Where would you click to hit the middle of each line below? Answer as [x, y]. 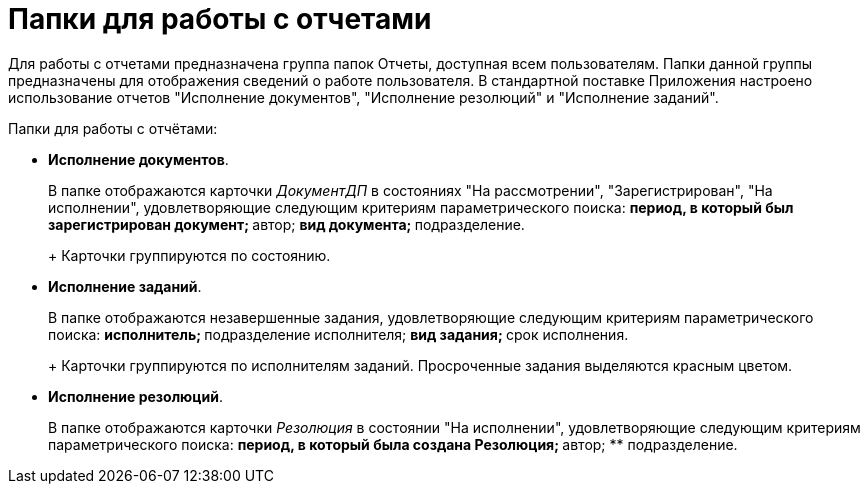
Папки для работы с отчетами [220, 19]
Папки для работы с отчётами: [113, 128]
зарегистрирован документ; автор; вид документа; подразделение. [286, 224]
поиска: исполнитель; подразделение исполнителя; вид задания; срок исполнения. [338, 334]
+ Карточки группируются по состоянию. [189, 255]
